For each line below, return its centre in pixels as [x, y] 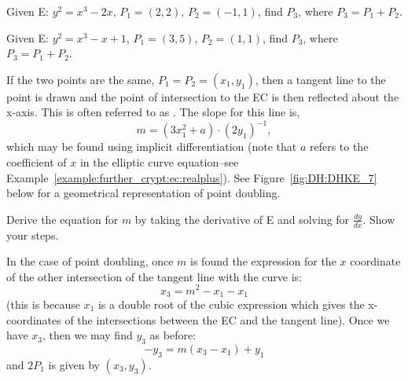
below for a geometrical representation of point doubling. [143, 193]
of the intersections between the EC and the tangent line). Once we [227, 319]
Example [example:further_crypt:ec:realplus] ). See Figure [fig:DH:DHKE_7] [192, 177]
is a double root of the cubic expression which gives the [231, 304]
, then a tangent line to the [320, 79]
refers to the [339, 147]
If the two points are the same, [81, 79]
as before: [173, 335]
